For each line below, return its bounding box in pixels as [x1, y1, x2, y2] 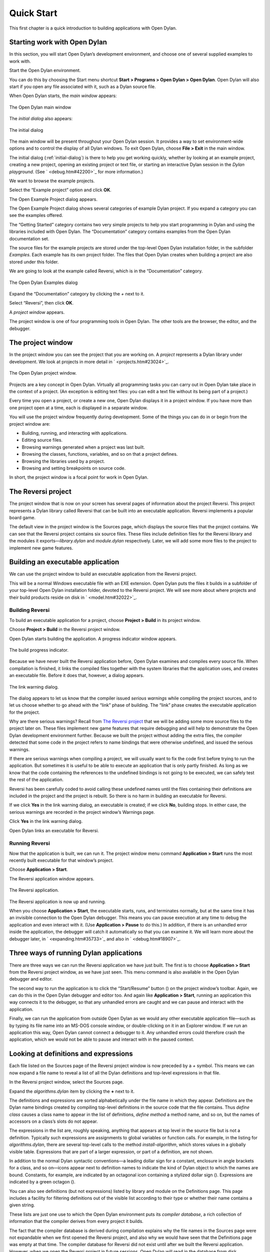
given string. [9, 1202, 35, 1208]
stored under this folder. [9, 258, 59, 265]
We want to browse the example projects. [9, 178, 95, 184]
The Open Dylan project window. [9, 370, 77, 376]
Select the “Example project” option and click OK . [9, 187, 112, 193]
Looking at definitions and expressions [9, 1050, 133, 1058]
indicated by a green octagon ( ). [9, 1179, 76, 1185]
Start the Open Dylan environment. [9, 68, 81, 74]
